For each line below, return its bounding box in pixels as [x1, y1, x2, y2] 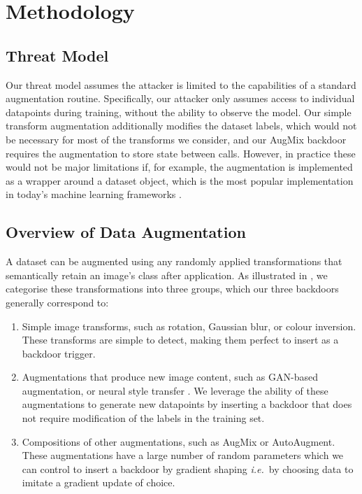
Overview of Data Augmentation [6, 221, 246, 243]
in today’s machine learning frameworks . [6, 187, 182, 202]
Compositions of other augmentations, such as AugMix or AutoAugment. [22, 434, 335, 449]
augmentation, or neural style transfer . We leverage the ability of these [22, 383, 328, 397]
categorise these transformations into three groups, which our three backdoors [6, 281, 339, 296]
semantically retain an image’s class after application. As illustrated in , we [6, 267, 328, 282]
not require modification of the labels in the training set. [22, 411, 265, 425]
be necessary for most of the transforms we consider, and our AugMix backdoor [6, 132, 347, 146]
